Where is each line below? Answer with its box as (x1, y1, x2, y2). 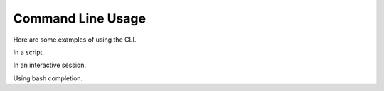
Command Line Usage (13, 11, 146, 26)
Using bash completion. (13, 74, 83, 83)
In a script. (13, 48, 45, 56)
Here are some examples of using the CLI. (13, 35, 137, 44)
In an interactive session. (13, 61, 87, 70)
